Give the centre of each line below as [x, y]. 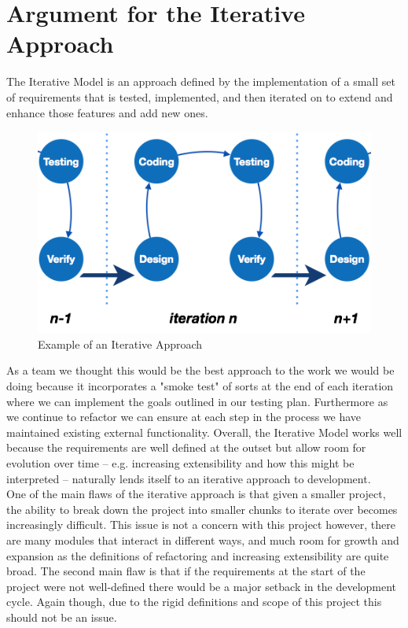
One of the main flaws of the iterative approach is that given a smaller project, [196, 494]
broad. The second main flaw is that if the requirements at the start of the [186, 571]
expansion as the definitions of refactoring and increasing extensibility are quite [198, 555]
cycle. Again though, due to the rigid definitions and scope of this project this [194, 602]
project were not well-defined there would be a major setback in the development [202, 586]
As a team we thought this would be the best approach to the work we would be [200, 370]
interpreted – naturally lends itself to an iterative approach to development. [189, 478]
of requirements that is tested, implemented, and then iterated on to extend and [200, 96]
